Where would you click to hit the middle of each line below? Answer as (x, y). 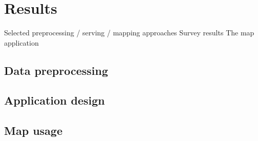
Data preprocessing (56, 70)
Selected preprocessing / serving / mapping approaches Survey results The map (129, 33)
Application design (55, 100)
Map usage (33, 130)
